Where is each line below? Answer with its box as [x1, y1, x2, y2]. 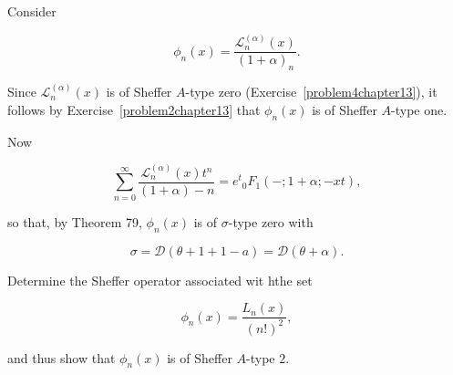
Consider [7, 2, 57, 20]
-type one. [391, 99, 448, 119]
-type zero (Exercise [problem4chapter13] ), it [185, 82, 438, 101]
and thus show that [7, 348, 116, 367]
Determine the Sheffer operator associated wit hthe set [7, 270, 313, 289]
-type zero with [228, 212, 314, 231]
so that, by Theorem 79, [7, 212, 142, 231]
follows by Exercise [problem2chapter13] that [7, 99, 261, 119]
